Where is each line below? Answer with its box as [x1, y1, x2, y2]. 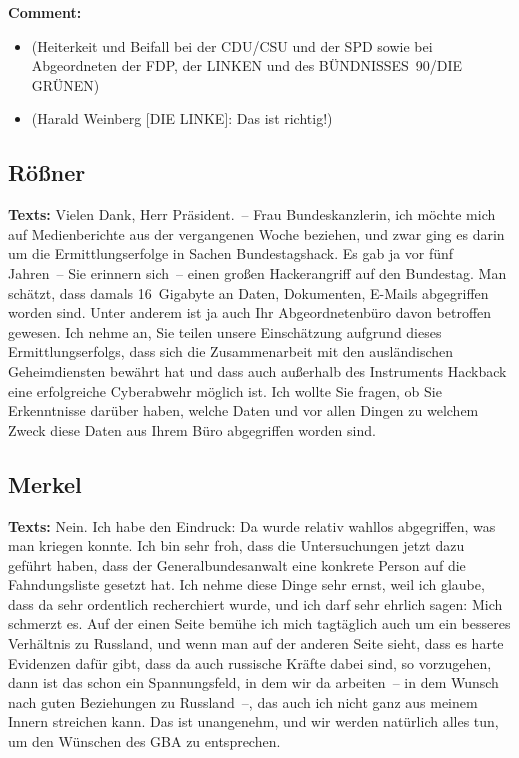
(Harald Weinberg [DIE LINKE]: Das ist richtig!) [31, 108, 333, 129]
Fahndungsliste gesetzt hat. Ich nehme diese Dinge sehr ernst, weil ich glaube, [8, 574, 485, 595]
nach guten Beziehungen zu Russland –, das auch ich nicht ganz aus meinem [8, 691, 478, 712]
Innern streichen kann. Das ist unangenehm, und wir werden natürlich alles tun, [8, 711, 499, 732]
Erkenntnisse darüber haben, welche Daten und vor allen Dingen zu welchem [8, 400, 479, 421]
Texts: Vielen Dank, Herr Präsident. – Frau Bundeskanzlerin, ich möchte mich [8, 204, 496, 225]
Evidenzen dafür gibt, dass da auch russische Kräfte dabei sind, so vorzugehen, [8, 652, 492, 673]
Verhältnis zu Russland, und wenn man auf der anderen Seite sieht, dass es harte [8, 633, 504, 654]
